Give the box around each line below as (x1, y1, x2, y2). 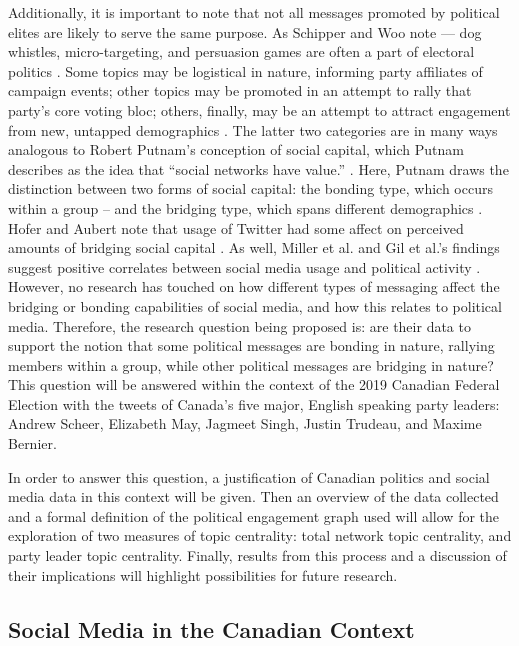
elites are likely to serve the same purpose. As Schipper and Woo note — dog (8, 21, 482, 42)
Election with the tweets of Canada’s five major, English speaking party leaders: (8, 393, 500, 414)
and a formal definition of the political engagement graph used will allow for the (8, 505, 500, 526)
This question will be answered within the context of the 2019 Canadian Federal (8, 374, 500, 395)
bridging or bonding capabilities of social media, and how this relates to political (8, 295, 502, 316)
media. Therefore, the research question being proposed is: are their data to (8, 315, 471, 336)
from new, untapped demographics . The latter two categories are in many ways (8, 119, 498, 140)
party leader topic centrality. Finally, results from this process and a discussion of (8, 545, 507, 566)
